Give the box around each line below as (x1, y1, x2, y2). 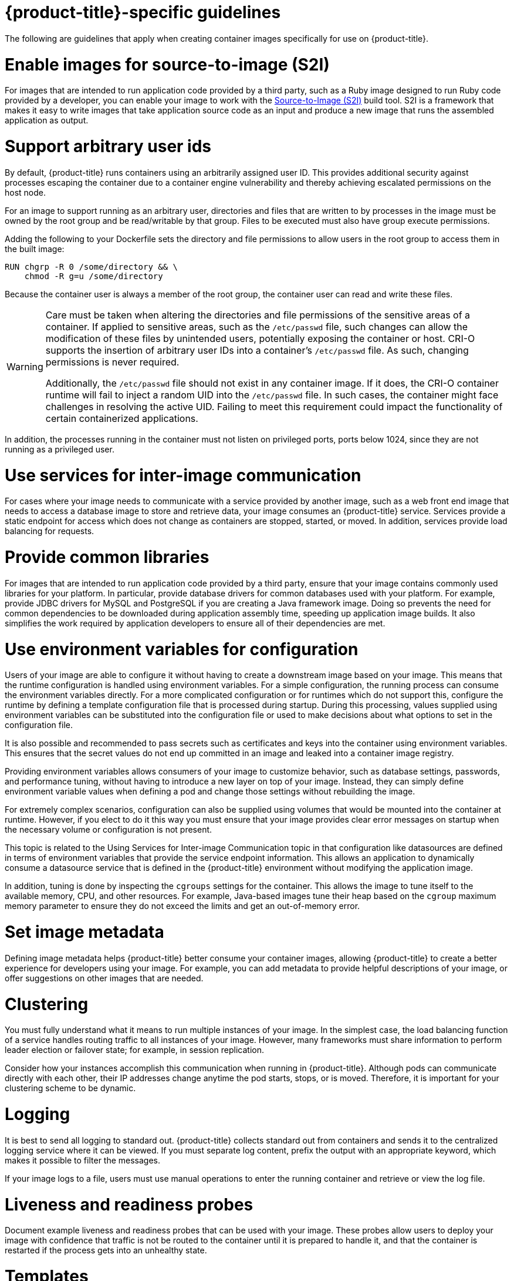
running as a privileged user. (5, 444, 114, 454)
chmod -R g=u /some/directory (24, 271, 163, 281)
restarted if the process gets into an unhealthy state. (5, 1245, 207, 1256)
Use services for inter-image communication (5, 465, 361, 485)
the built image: (5, 243, 65, 254)
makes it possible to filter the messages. (5, 1155, 161, 1165)
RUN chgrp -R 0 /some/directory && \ (5, 261, 178, 271)
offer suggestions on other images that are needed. (5, 973, 204, 983)
